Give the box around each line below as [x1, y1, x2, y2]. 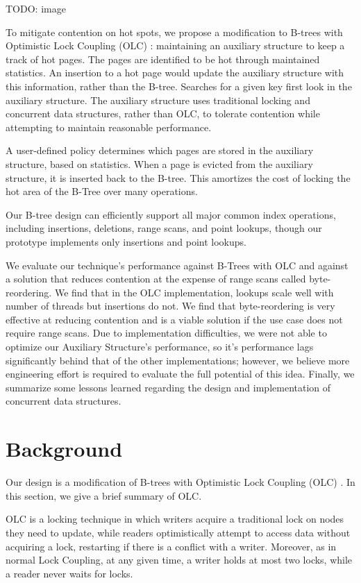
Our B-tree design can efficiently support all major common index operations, [6, 207, 336, 221]
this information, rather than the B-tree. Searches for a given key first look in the [6, 78, 352, 93]
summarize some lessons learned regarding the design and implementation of [6, 380, 331, 394]
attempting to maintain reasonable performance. [6, 119, 212, 134]
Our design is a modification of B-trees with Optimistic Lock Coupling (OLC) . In [6, 475, 355, 489]
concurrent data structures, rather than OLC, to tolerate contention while [6, 106, 320, 121]
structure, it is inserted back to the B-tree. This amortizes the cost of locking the [6, 170, 351, 185]
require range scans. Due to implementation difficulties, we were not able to [6, 326, 327, 340]
